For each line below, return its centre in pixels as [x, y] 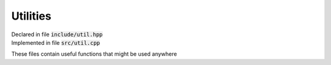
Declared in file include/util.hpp [57, 34]
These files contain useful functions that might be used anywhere [94, 54]
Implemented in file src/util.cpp [56, 42]
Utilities [31, 16]
